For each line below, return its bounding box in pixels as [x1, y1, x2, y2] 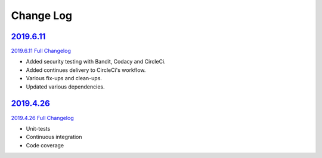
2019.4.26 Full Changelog [11, 114, 74, 121]
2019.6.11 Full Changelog [11, 48, 71, 55]
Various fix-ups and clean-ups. [26, 75, 103, 82]
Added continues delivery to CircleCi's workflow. [26, 66, 146, 74]
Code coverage [26, 141, 64, 148]
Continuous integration [26, 134, 83, 141]
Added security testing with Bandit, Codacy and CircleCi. [26, 58, 166, 65]
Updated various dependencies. [26, 83, 105, 90]
